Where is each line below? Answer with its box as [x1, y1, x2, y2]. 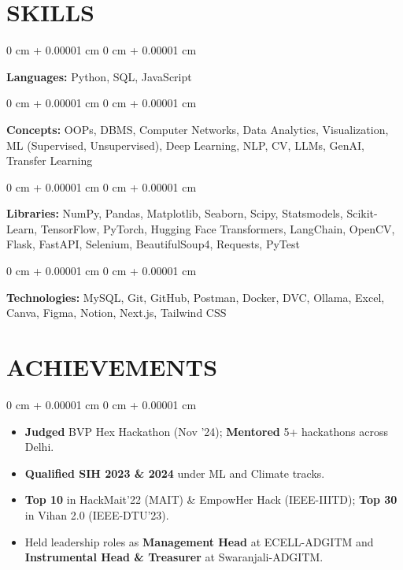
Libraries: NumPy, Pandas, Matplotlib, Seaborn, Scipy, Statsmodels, [6, 205, 343, 222]
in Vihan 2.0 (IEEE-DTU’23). [24, 506, 169, 523]
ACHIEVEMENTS [6, 351, 218, 383]
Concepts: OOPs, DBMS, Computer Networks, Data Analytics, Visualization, [6, 121, 389, 137]
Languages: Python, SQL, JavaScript [6, 68, 192, 84]
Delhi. [24, 438, 54, 455]
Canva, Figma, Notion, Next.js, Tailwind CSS [6, 304, 227, 321]
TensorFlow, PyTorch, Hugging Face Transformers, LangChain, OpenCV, [40, 220, 395, 237]
